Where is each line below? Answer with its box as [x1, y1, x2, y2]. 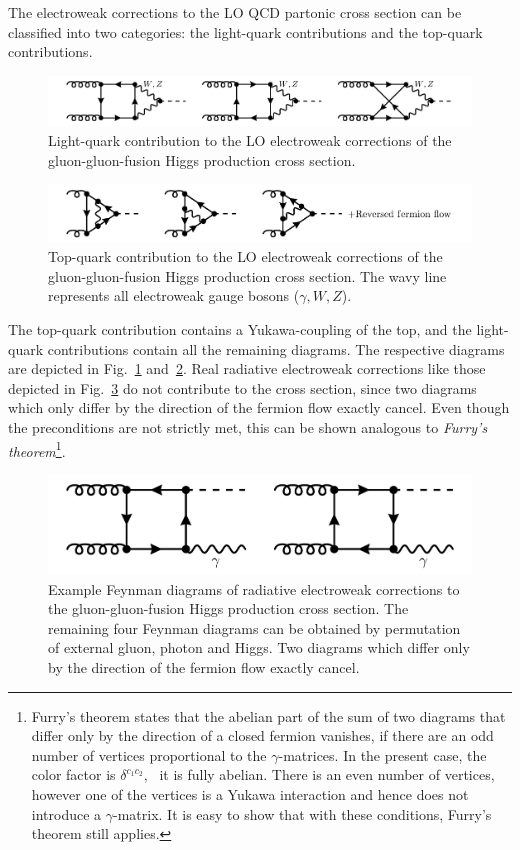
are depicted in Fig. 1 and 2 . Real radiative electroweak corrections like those [8, 358, 486, 379]
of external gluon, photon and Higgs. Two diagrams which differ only [48, 637, 470, 658]
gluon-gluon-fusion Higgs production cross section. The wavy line [48, 265, 447, 286]
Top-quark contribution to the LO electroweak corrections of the [48, 246, 443, 267]
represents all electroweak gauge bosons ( [48, 285, 300, 306]
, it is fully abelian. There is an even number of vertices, [143, 764, 495, 785]
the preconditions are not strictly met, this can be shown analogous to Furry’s [8, 416, 488, 437]
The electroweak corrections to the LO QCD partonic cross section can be [8, 2, 462, 22]
